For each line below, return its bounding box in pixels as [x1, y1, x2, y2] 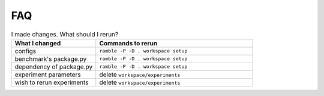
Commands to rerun [99, 39, 158, 47]
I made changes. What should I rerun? [11, 30, 119, 38]
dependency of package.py [14, 63, 93, 71]
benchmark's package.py [14, 54, 87, 63]
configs [14, 47, 36, 55]
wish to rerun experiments [14, 78, 89, 86]
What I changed [14, 39, 61, 47]
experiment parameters [14, 70, 81, 79]
